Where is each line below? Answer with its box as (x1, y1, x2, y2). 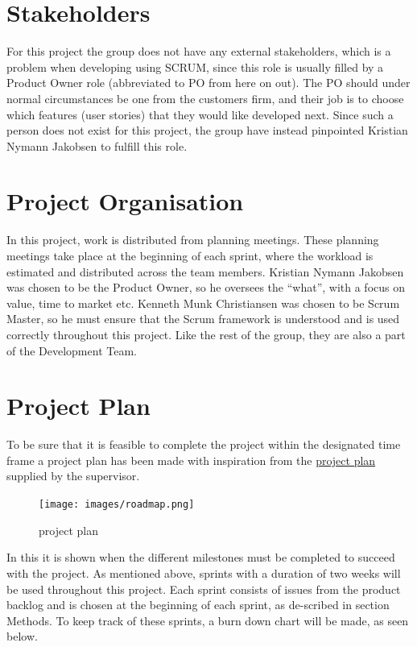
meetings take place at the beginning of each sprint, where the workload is (6, 247, 374, 263)
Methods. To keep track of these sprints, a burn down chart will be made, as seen (6, 612, 409, 628)
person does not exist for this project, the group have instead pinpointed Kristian (6, 122, 408, 139)
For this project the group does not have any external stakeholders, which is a (6, 43, 391, 60)
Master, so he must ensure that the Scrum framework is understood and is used (6, 310, 400, 327)
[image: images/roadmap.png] (39, 499, 195, 511)
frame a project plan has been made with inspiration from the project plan (6, 451, 376, 468)
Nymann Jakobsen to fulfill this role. (6, 137, 188, 154)
